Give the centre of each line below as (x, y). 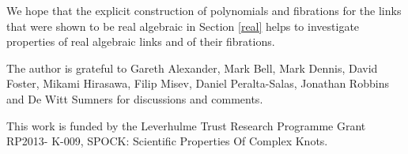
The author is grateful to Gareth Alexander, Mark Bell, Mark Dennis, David (192, 68)
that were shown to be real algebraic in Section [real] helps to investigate (183, 26)
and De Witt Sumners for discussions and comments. (135, 98)
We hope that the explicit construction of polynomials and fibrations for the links (204, 10)
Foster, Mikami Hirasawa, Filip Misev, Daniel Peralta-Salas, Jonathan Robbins (198, 83)
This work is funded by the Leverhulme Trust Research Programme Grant (186, 125)
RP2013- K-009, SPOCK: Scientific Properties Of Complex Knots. (167, 141)
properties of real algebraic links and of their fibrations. (141, 41)
